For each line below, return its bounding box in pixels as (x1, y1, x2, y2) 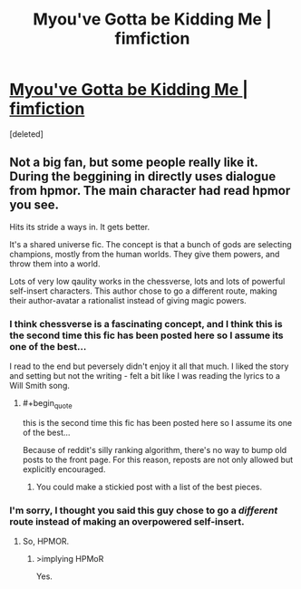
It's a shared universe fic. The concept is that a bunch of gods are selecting (9, 238, 292, 249)
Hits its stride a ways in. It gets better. (9, 221, 150, 232)
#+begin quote (22, 398, 73, 410)
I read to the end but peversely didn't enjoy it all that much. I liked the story (9, 361, 289, 372)
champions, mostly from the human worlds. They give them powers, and (9, 248, 280, 259)
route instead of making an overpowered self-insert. (9, 515, 245, 527)
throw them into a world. (9, 258, 101, 269)
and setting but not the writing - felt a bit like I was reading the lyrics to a (9, 371, 281, 381)
